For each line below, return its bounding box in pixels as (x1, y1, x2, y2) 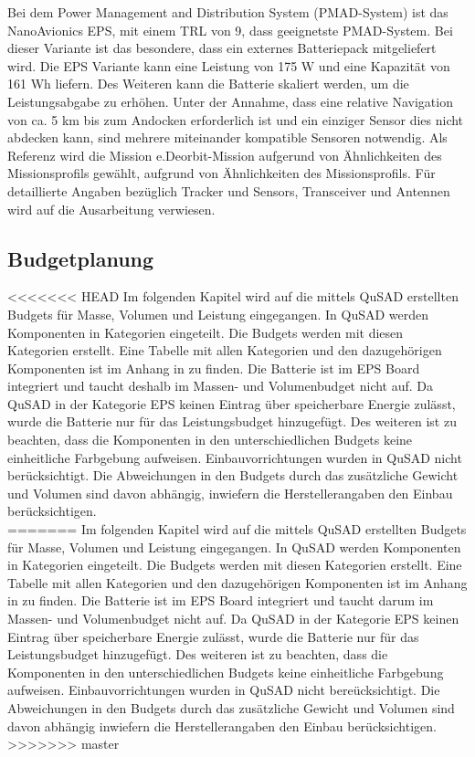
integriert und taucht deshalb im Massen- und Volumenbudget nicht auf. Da (7, 376, 434, 395)
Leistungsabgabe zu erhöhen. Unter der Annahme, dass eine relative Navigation (7, 91, 453, 110)
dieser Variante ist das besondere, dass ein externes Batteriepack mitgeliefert (7, 38, 437, 58)
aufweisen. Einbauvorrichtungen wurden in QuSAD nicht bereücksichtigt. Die (7, 680, 440, 699)
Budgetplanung (7, 244, 154, 272)
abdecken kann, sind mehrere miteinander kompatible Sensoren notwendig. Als (7, 128, 448, 147)
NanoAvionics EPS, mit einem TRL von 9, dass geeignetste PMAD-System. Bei (7, 20, 453, 39)
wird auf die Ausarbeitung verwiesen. (7, 199, 216, 218)
